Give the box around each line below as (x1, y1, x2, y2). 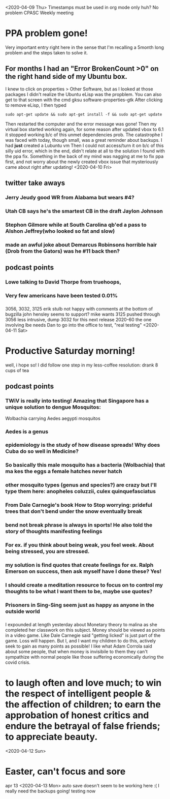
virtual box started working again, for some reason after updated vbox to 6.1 (5, 126, 164, 132)
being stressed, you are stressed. (5, 548, 90, 555)
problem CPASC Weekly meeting (5, 10, 74, 16)
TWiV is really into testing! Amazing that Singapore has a (5, 397, 149, 405)
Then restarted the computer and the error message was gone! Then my (5, 120, 157, 127)
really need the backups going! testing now (5, 788, 96, 794)
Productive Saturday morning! (5, 345, 135, 357)
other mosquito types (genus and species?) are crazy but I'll (5, 481, 157, 488)
